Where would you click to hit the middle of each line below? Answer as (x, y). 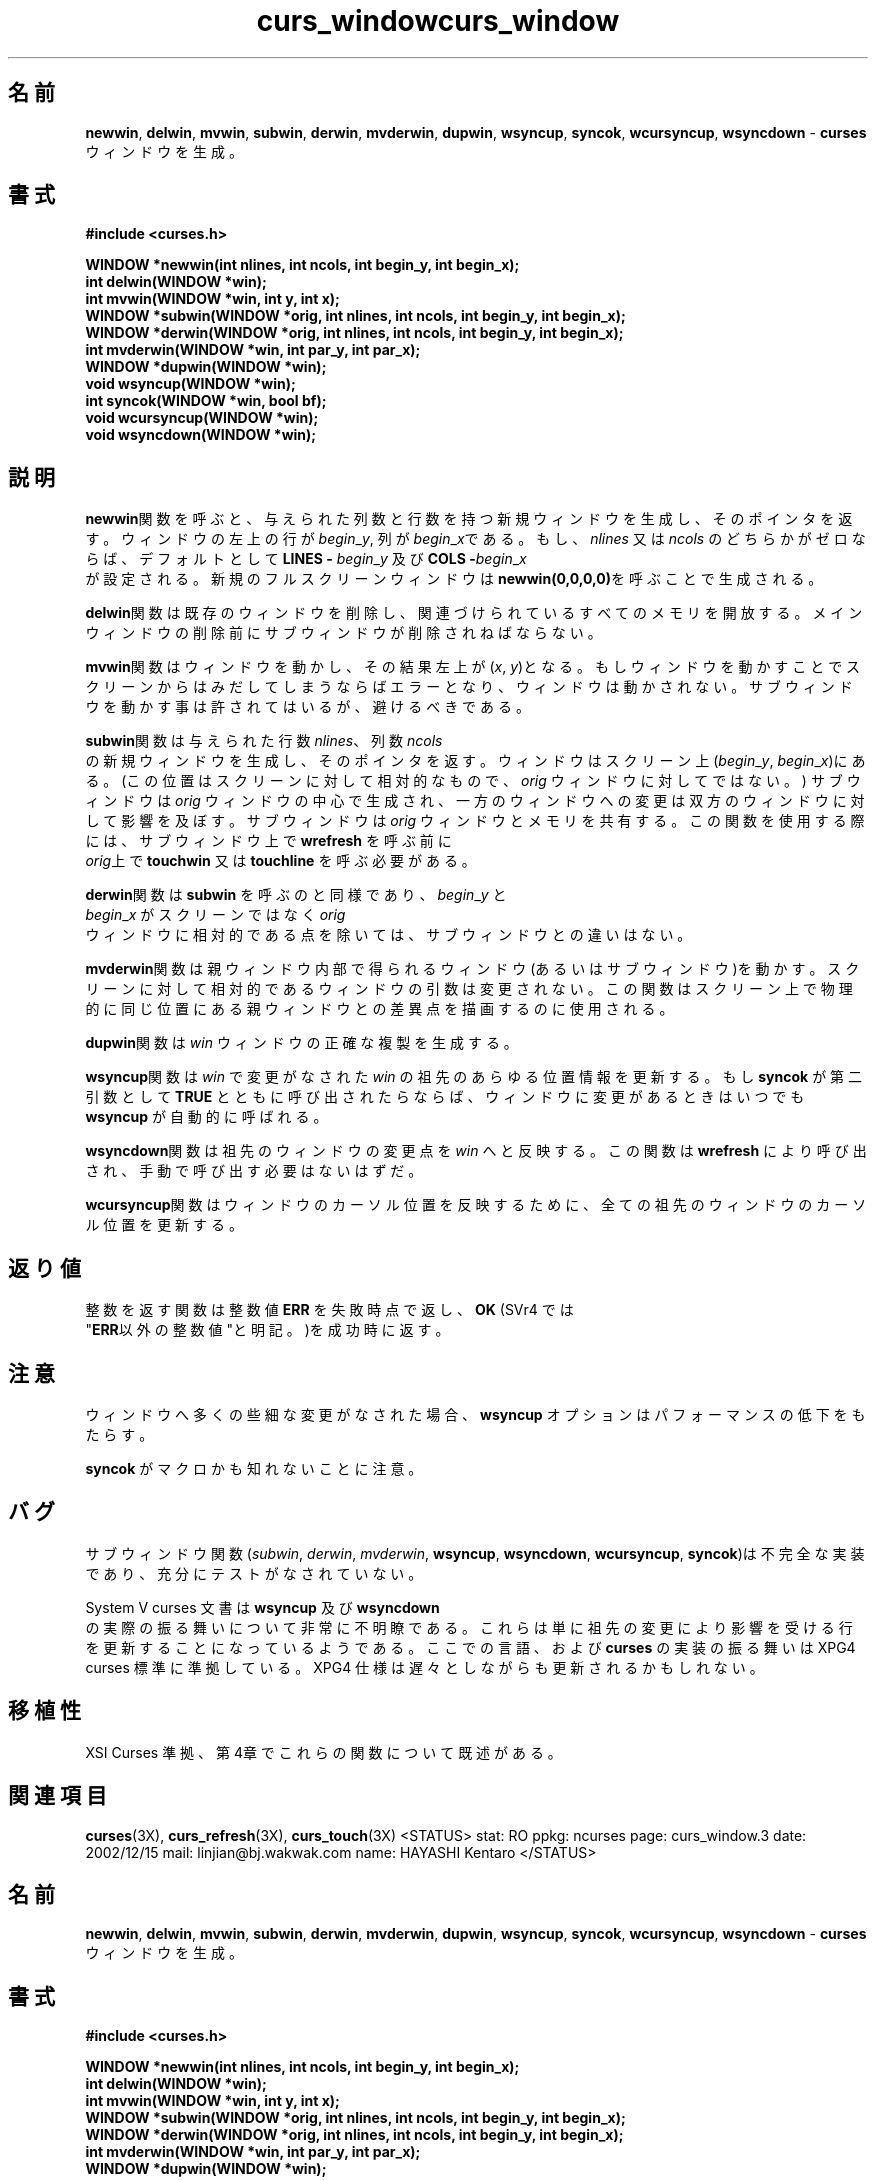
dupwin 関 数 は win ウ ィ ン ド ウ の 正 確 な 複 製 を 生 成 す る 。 (301, 1043)
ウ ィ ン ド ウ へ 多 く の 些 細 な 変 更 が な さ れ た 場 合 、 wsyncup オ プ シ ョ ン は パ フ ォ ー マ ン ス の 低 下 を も (475, 1414)
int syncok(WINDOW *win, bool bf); (206, 401)
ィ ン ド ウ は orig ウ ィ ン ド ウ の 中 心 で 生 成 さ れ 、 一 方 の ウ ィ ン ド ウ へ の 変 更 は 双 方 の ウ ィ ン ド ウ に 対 (475, 801)
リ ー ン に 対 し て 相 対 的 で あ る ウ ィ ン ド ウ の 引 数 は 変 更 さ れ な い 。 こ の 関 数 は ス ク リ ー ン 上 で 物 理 (469, 989)
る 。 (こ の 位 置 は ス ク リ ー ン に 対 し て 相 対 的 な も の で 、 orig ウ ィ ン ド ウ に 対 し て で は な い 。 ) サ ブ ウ (473, 781)
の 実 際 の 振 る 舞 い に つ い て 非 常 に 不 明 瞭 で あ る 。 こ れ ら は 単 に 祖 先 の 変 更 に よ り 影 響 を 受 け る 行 (469, 1627)
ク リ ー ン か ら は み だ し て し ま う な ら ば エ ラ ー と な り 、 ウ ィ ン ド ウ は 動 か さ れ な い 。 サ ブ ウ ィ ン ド (469, 687)
